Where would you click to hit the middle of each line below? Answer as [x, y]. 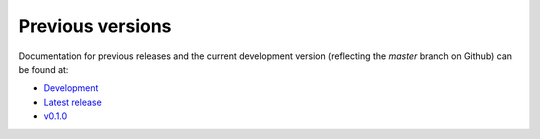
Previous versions [95, 26]
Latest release [72, 102]
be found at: [43, 69]
